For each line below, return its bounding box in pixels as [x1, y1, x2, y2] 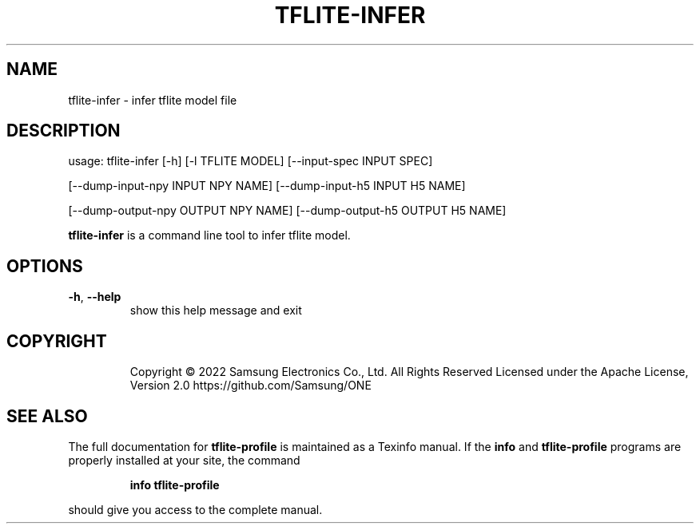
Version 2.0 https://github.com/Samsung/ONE [129, 378, 372, 393]
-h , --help [68, 290, 121, 304]
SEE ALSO [6, 405, 88, 426]
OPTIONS [6, 255, 83, 276]
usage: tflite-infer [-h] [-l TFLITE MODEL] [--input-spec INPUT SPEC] [68, 154, 433, 168]
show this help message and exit [129, 303, 302, 318]
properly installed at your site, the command [68, 453, 300, 467]
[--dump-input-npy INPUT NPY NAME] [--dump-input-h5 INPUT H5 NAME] [68, 179, 466, 193]
